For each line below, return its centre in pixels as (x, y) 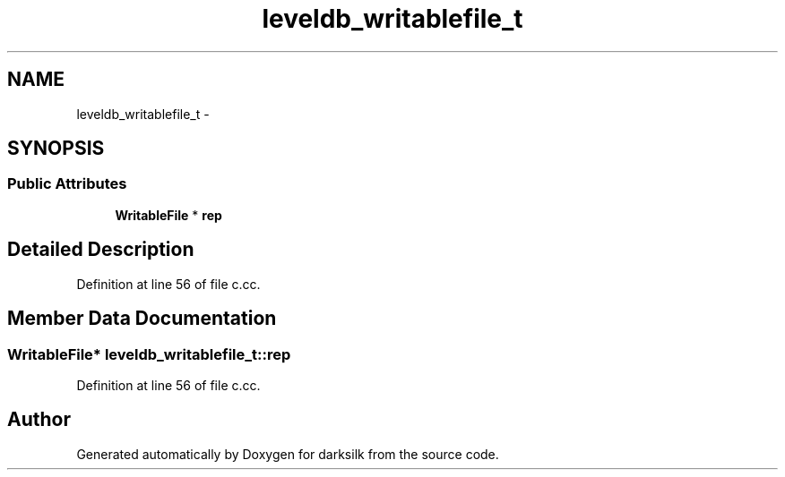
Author (39, 420)
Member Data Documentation (142, 319)
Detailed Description (101, 250)
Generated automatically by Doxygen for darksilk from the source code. (288, 454)
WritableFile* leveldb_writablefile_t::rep (149, 354)
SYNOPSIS (56, 149)
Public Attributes (67, 184)
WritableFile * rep (168, 215)
